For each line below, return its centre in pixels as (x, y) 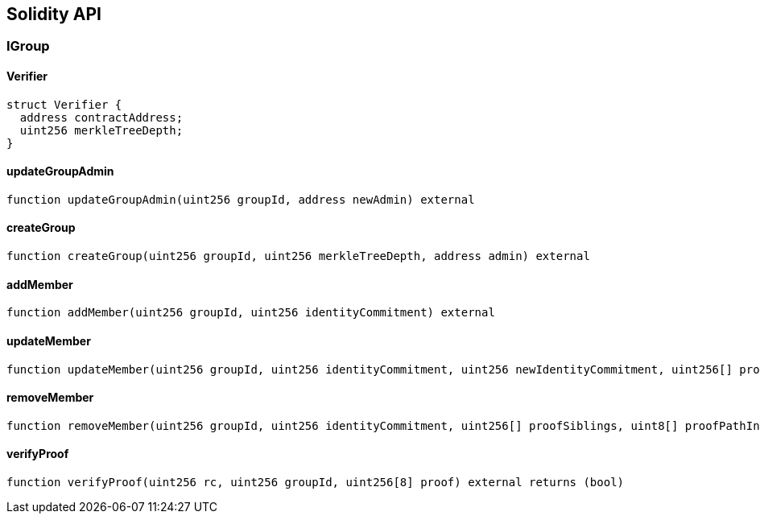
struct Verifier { (64, 104)
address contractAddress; (101, 117)
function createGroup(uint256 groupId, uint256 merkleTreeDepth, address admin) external (298, 256)
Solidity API (54, 14)
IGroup (28, 46)
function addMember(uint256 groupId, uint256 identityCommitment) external (251, 313)
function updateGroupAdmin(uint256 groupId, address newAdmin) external (241, 199)
